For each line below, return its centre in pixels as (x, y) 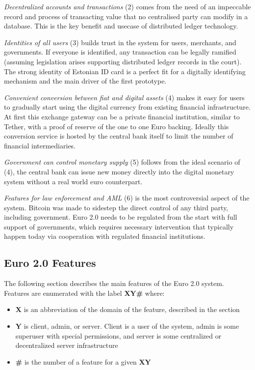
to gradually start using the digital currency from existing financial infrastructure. (127, 107)
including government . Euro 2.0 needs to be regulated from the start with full (121, 217)
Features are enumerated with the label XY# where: (84, 293)
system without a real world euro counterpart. (73, 181)
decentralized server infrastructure (67, 345)
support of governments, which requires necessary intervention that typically (119, 226)
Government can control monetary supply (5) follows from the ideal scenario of (122, 162)
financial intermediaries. (40, 145)
